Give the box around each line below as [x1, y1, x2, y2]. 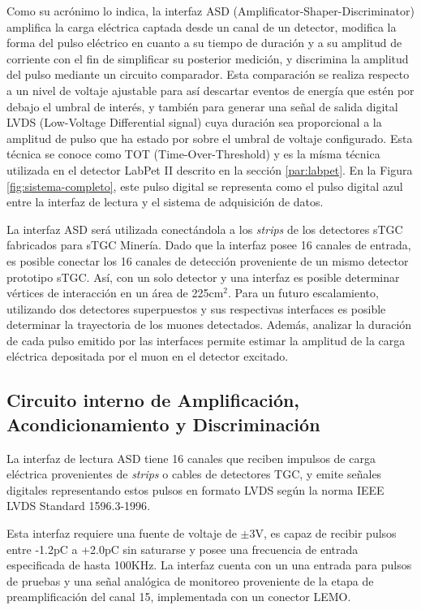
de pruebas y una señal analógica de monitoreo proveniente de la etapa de [6, 572, 374, 589]
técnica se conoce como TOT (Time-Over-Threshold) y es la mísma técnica [6, 145, 380, 162]
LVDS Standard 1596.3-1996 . [6, 497, 151, 514]
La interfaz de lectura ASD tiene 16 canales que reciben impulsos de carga [6, 449, 376, 466]
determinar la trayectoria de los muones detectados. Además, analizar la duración [6, 316, 412, 333]
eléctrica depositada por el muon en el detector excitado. [6, 348, 289, 365]
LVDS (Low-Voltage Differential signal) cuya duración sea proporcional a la [6, 114, 382, 131]
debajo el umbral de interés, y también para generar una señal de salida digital [6, 97, 398, 115]
